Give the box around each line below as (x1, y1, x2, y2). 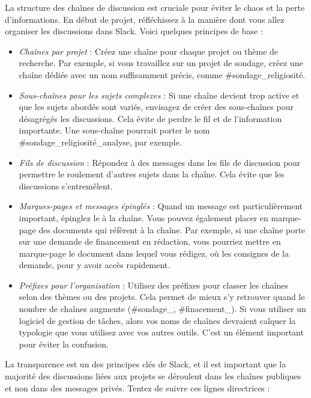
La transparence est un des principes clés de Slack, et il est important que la (5, 358, 286, 370)
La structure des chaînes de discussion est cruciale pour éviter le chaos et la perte (5, 1, 305, 13)
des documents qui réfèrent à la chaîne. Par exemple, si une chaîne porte (38, 223, 306, 236)
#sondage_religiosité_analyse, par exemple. (19, 135, 182, 148)
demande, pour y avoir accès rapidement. (19, 259, 171, 271)
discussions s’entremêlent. (19, 179, 113, 192)
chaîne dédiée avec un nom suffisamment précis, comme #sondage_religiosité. (19, 68, 306, 81)
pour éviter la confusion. (19, 337, 109, 350)
